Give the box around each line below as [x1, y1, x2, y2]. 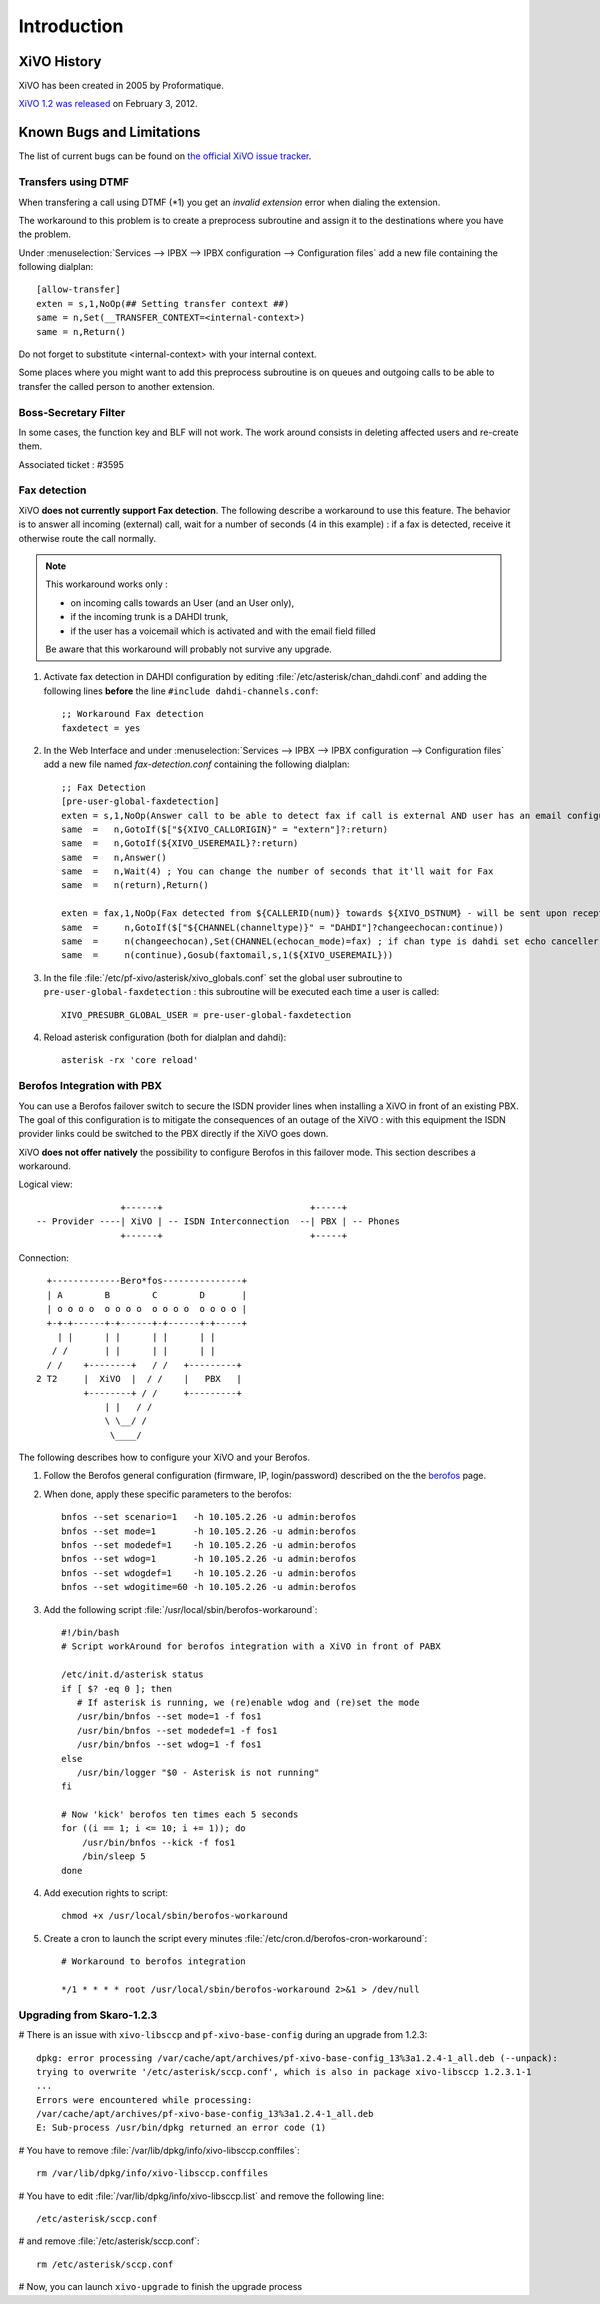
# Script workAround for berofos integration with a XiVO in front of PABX [61, 1641, 441, 1652]
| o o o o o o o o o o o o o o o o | [46, 1303, 248, 1315]
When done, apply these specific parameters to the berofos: [43, 1488, 292, 1500]
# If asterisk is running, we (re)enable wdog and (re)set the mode [76, 1696, 420, 1708]
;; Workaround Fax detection [61, 708, 204, 720]
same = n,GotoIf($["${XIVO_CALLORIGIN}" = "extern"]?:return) [61, 823, 389, 835]
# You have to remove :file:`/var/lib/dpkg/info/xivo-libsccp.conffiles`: [18, 2144, 300, 2156]
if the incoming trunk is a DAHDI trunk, [70, 611, 229, 623]
